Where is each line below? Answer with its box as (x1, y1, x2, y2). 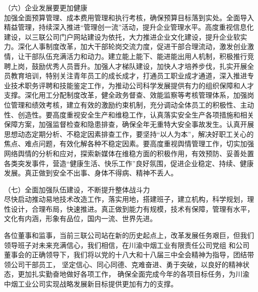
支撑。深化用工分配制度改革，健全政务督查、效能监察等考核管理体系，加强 (4, 90, 247, 100)
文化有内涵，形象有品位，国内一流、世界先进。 (4, 213, 157, 224)
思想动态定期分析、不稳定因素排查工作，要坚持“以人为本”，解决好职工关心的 (4, 128, 254, 139)
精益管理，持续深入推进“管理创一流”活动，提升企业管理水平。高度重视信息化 (4, 22, 254, 32)
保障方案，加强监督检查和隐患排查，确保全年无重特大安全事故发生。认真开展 (4, 119, 254, 129)
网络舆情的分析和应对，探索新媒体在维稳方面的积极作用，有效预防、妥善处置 (4, 148, 254, 158)
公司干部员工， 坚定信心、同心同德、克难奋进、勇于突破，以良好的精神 (10, 259, 243, 269)
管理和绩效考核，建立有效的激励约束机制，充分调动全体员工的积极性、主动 (10, 99, 254, 110)
